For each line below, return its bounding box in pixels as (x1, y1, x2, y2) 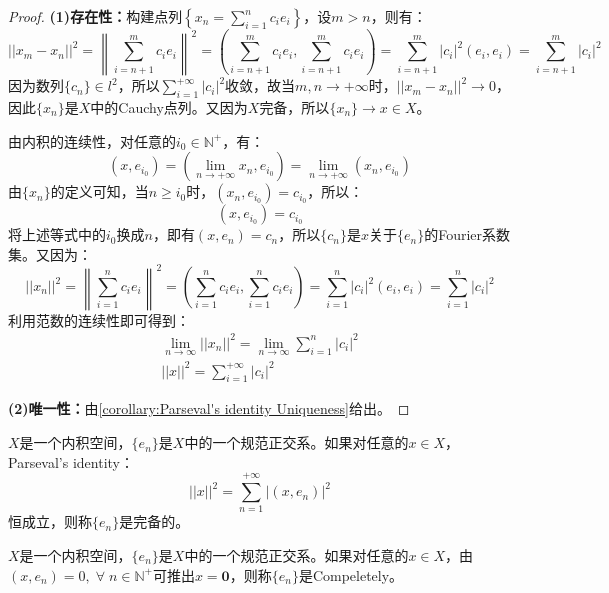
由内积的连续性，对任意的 (8, 130, 176, 151)
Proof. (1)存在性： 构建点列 (8, 6, 183, 26)
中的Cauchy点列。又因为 (90, 96, 248, 117)
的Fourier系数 (424, 224, 511, 245)
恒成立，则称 (8, 511, 92, 532)
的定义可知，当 (50, 181, 149, 202)
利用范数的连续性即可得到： (8, 309, 190, 330)
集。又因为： (8, 243, 92, 264)
